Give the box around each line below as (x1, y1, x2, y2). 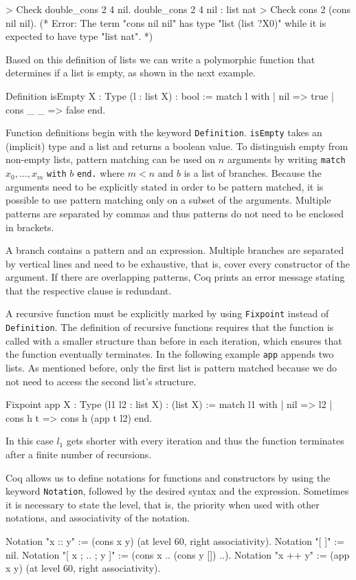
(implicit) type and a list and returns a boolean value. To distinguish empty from (5, 138, 348, 153)
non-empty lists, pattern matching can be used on (5, 152, 216, 167)
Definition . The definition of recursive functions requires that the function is (5, 320, 334, 334)
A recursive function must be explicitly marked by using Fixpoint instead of (5, 306, 329, 321)
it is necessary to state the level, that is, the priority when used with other (5, 497, 320, 511)
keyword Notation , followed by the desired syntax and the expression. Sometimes (5, 484, 349, 498)
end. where (76, 166, 125, 180)
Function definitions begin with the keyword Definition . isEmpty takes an (5, 125, 322, 140)
